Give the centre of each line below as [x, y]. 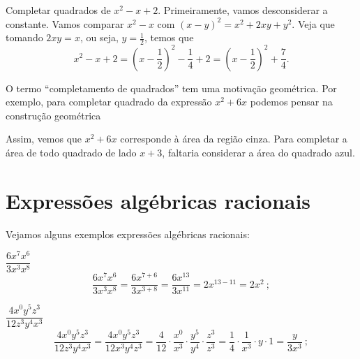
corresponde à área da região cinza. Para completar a [234, 139]
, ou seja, [99, 37]
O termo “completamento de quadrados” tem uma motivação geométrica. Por [171, 88]
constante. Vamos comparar [65, 23]
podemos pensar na [291, 102]
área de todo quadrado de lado [71, 152]
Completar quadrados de [58, 10]
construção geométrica [53, 115]
